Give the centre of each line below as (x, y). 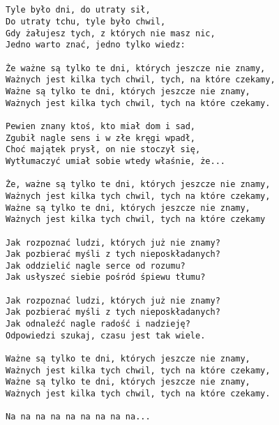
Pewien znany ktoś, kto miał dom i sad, (101, 126)
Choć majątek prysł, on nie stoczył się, (103, 150)
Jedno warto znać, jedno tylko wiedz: (96, 45)
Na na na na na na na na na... (78, 417)
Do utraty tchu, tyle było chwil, (86, 22)
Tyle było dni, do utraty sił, (78, 10)
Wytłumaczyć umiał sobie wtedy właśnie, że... (115, 161)
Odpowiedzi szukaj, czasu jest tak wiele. (106, 335)
